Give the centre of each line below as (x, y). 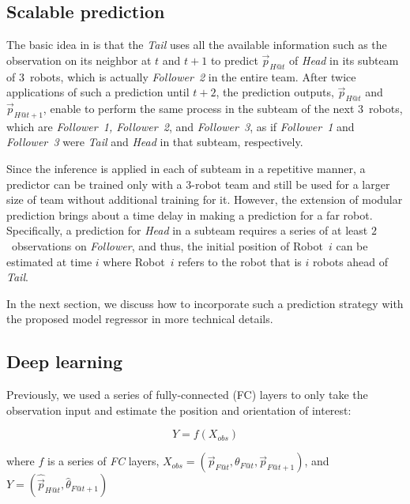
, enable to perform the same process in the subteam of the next (199, 108)
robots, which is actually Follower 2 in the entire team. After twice (193, 76)
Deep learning (65, 361)
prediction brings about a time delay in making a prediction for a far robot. (190, 214)
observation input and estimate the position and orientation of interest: (179, 410)
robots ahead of (351, 261)
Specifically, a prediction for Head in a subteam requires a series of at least (187, 230)
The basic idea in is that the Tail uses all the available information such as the (197, 45)
